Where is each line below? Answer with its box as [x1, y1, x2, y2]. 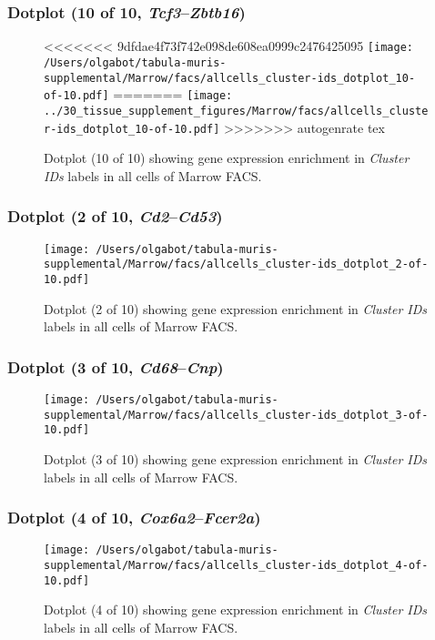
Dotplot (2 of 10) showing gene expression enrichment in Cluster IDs [44, 299, 428, 318]
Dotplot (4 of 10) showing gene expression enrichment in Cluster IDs [44, 600, 428, 619]
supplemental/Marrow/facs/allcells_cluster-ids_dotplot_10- [44, 71, 416, 85]
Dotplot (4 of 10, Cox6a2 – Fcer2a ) [7, 506, 261, 529]
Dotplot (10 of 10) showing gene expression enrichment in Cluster [44, 148, 410, 168]
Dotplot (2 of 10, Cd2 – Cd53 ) [7, 205, 223, 228]
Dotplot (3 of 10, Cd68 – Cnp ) [7, 355, 224, 378]
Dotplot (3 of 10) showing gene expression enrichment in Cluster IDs [44, 449, 428, 468]
